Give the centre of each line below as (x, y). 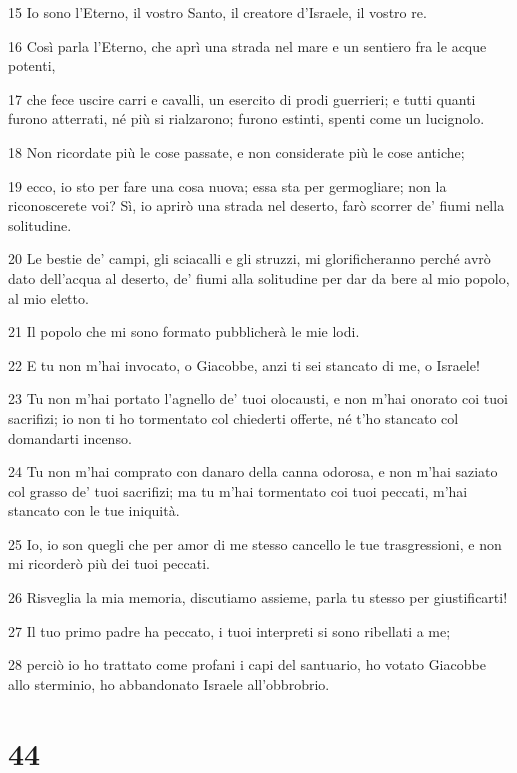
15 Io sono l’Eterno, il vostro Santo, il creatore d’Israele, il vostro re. (217, 12)
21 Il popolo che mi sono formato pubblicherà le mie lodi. (184, 331)
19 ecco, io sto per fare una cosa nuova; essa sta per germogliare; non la (227, 185)
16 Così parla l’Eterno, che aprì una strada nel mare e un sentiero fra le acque (247, 45)
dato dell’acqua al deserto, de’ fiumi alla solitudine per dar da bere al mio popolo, (259, 277)
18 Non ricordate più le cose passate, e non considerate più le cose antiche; (236, 151)
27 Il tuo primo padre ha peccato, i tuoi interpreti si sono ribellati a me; (229, 630)
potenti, (32, 65)
